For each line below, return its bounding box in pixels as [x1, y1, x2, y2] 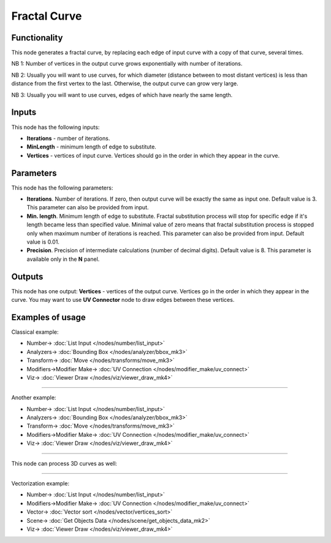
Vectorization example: [11, 480, 70, 487]
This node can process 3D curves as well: [11, 460, 118, 467]
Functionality [11, 33, 63, 43]
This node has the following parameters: [11, 184, 113, 191]
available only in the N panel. [26, 255, 100, 263]
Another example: [11, 394, 56, 401]
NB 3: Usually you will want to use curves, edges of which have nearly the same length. [11, 91, 233, 98]
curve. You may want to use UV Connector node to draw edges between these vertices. [11, 296, 235, 304]
